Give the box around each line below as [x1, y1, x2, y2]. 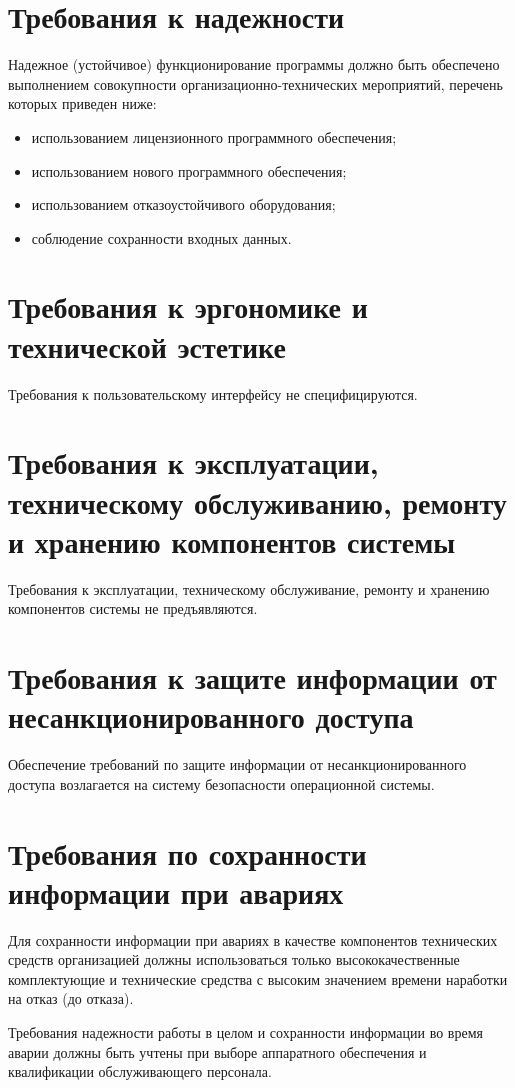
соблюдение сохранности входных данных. [31, 227, 292, 248]
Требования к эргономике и [8, 286, 368, 327]
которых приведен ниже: [8, 93, 157, 114]
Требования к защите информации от [8, 657, 497, 698]
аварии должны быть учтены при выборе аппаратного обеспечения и [8, 1041, 427, 1062]
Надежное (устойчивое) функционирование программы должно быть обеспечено [8, 54, 500, 75]
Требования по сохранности [8, 832, 367, 873]
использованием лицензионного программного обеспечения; [31, 126, 397, 147]
